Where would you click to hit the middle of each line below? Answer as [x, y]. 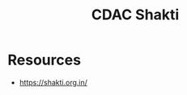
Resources [45, 60]
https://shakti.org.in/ [53, 82]
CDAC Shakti [135, 15]
